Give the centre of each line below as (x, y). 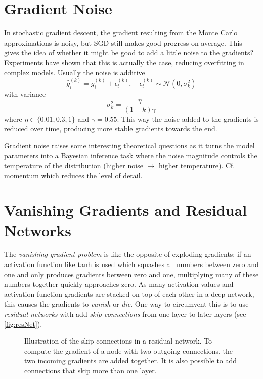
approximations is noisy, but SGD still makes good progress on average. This (123, 42)
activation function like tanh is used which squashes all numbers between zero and (131, 264)
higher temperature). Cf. (197, 165)
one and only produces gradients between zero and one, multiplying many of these (131, 274)
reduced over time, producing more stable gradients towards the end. (111, 128)
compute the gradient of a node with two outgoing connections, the (128, 350)
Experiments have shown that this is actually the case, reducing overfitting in (124, 62)
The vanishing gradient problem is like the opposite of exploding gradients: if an (128, 254)
